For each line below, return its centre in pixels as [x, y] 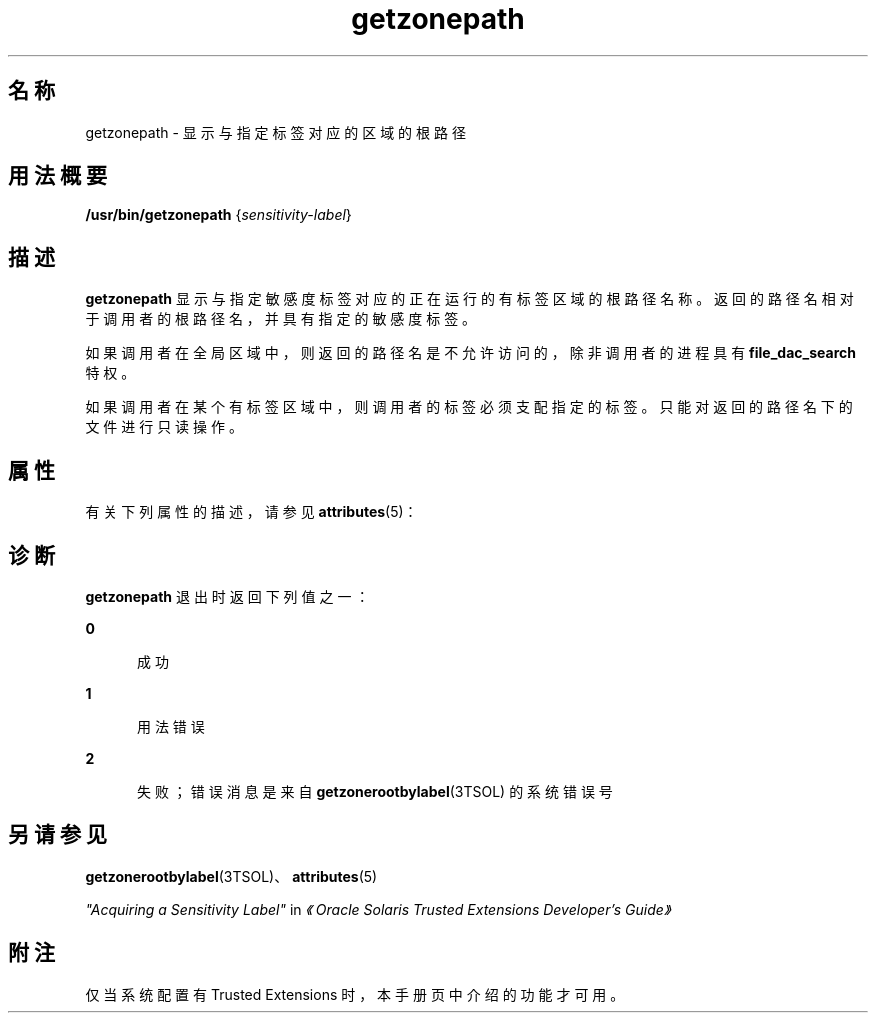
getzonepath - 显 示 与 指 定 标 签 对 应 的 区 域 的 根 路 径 [275, 132]
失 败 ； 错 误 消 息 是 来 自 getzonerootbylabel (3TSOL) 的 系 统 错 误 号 [375, 791]
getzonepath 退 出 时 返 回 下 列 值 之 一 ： [227, 596]
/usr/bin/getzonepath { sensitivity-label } [218, 215]
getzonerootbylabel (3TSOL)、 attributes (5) [231, 876]
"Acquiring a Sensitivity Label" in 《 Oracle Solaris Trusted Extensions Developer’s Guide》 [378, 909]
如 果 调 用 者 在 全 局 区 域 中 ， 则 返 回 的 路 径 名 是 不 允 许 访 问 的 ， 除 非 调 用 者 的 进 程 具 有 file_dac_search [470, 353]
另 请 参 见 [57, 835]
